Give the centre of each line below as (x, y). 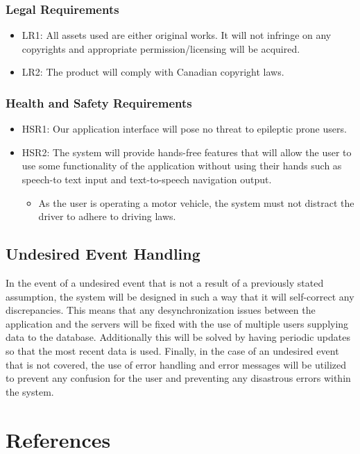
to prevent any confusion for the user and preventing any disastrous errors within (178, 378)
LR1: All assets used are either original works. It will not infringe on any (177, 35)
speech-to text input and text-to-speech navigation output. (147, 179)
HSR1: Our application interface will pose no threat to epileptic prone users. (184, 129)
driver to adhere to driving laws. (107, 216)
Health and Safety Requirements (99, 102)
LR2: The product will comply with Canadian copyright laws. (153, 72)
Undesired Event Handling (103, 254)
